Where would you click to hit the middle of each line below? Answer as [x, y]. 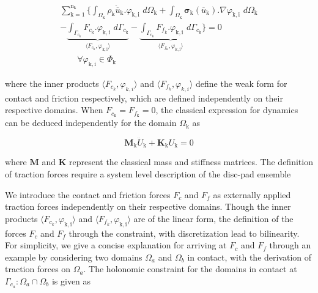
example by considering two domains [74, 257]
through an [290, 245]
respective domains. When [54, 110]
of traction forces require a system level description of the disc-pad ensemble [148, 174]
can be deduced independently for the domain [91, 123]
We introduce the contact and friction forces [88, 194]
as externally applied [252, 194]
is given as [71, 280]
